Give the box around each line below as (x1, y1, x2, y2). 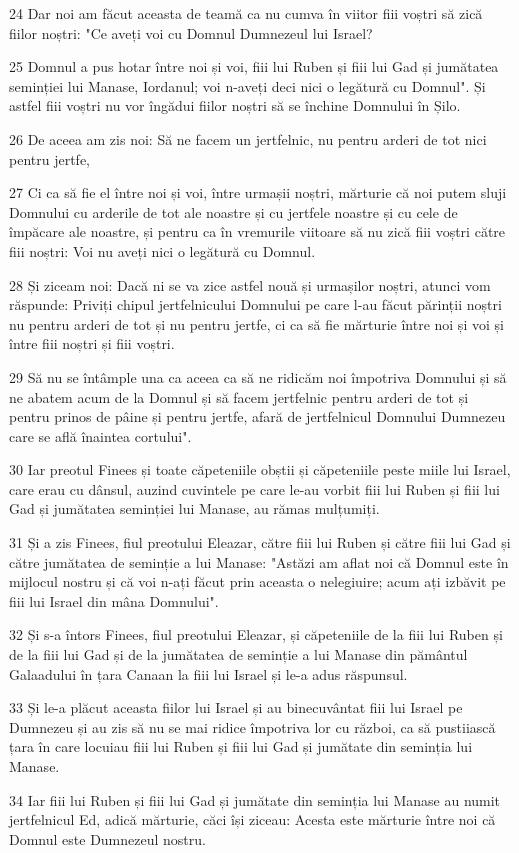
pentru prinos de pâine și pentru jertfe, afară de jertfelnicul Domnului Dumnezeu (9, 406, 506, 427)
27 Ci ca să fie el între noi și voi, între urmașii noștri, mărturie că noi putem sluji (9, 182, 507, 203)
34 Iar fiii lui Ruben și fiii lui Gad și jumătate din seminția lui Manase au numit (9, 789, 501, 810)
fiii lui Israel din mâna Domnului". (9, 590, 219, 611)
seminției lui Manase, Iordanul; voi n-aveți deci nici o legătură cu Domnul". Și (9, 75, 486, 96)
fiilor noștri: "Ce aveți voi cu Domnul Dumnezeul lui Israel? (9, 22, 373, 43)
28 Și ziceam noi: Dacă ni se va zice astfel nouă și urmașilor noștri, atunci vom (9, 274, 491, 295)
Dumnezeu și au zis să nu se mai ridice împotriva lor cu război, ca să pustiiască (9, 716, 496, 737)
